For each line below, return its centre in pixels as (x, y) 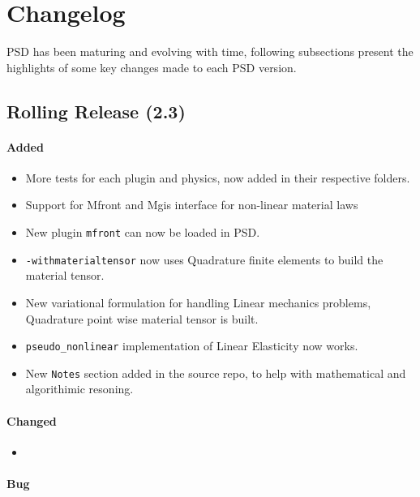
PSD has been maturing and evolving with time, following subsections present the (210, 51)
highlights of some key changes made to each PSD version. (152, 67)
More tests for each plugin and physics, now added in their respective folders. (218, 177)
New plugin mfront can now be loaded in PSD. (143, 232)
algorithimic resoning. (79, 389)
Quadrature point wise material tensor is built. (142, 318)
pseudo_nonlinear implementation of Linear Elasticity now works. (192, 346)
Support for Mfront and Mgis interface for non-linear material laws (192, 205)
